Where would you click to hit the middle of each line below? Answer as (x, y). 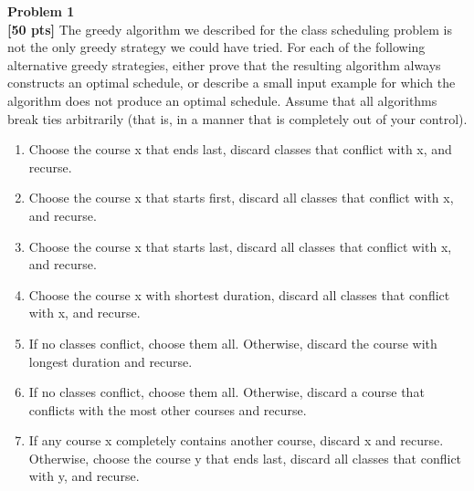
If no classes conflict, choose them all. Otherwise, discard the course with (233, 343)
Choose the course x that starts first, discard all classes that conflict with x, (241, 198)
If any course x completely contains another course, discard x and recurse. (236, 440)
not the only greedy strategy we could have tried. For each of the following (216, 47)
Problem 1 (41, 11)
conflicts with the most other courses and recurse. (168, 409)
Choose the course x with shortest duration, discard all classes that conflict (239, 294)
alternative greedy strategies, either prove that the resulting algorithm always (224, 64)
